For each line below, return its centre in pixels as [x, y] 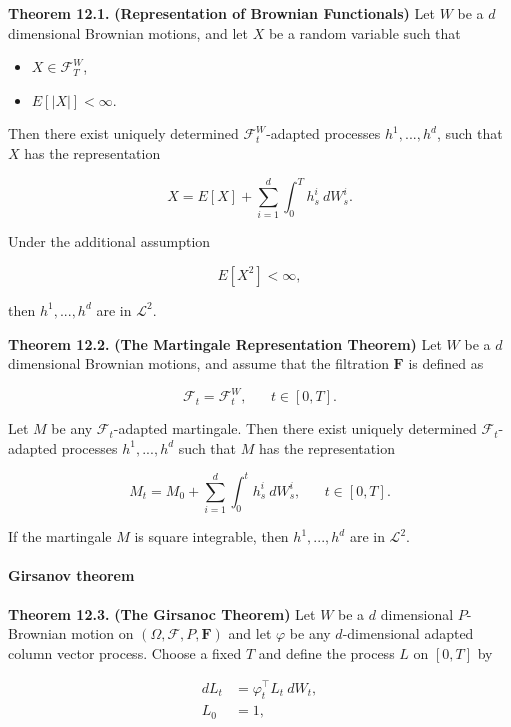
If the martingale [60, 536]
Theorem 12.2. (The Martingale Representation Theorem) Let [225, 343]
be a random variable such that [364, 32]
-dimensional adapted [408, 633]
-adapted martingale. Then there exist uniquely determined [295, 428]
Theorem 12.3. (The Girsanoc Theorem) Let [162, 613]
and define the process [326, 652]
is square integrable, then [211, 536]
